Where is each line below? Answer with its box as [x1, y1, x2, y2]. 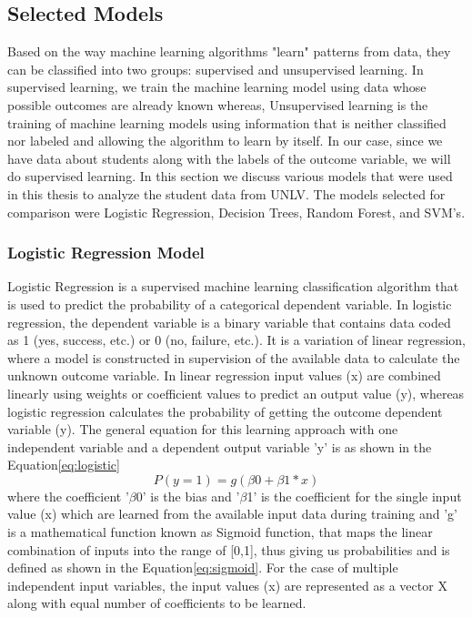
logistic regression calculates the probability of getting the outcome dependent [7, 401, 443, 420]
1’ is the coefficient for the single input [246, 486, 462, 505]
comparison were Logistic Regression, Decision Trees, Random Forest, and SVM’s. [7, 202, 466, 221]
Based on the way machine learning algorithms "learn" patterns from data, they [7, 42, 451, 61]
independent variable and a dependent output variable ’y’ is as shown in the [7, 437, 432, 456]
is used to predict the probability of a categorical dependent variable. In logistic [7, 294, 452, 313]
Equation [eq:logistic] [7, 455, 120, 474]
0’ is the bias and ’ [136, 486, 240, 505]
